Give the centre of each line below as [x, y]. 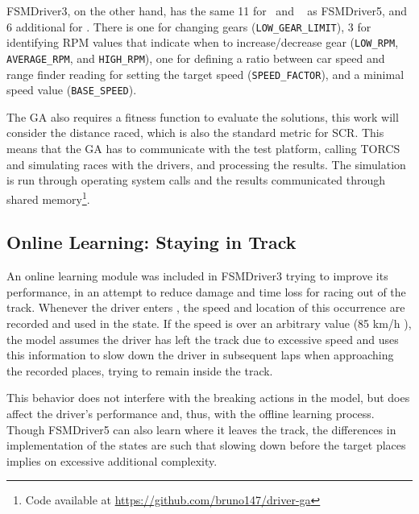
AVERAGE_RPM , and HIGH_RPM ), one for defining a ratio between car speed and [196, 58]
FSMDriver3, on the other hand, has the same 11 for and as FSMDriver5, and [207, 10]
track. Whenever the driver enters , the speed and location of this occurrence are [206, 307]
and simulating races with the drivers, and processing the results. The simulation [206, 164]
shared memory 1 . [48, 197]
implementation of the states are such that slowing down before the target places [206, 445]
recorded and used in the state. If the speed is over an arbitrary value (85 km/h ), [209, 323]
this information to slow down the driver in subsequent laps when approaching [200, 355]
